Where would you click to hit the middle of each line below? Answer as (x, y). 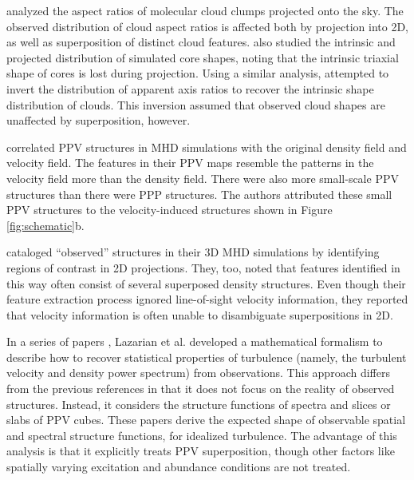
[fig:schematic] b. (45, 225)
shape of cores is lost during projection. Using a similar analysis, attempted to (198, 73)
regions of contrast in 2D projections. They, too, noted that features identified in (203, 267)
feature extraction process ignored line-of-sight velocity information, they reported (207, 299)
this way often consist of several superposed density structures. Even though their (206, 283)
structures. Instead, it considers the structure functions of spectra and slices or (199, 404)
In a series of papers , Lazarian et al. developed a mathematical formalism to (195, 341)
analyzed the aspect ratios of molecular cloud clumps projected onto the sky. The (205, 10)
